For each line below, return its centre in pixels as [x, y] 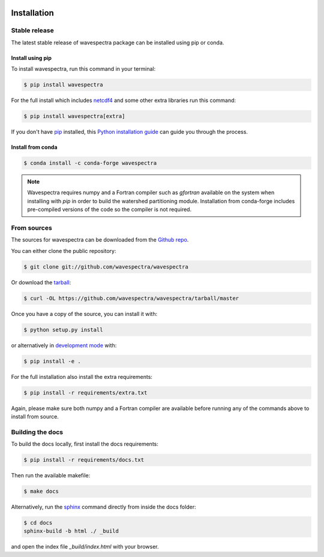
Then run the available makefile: [51, 475]
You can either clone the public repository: [64, 251]
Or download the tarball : [41, 282]
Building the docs [37, 432]
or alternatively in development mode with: [64, 345]
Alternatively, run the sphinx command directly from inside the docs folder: [103, 507]
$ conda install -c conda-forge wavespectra [90, 163]
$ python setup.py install [63, 329]
